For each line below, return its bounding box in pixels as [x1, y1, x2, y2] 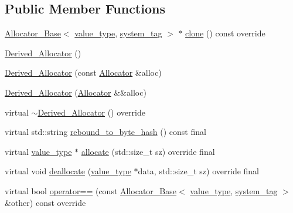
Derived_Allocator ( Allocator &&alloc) [5, 86, 146, 98]
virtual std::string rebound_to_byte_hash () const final [5, 126, 206, 138]
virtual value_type [5, 145, 72, 157]
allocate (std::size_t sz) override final [81, 145, 215, 157]
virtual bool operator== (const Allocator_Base [5, 184, 177, 197]
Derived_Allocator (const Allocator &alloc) [5, 66, 162, 79]
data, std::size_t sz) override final [138, 165, 260, 177]
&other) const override [5, 196, 86, 208]
